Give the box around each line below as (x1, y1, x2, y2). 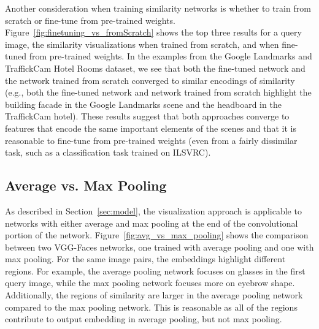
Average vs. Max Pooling (5, 176, 167, 195)
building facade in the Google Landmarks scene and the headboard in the (5, 97, 282, 110)
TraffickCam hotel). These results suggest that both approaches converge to (5, 110, 290, 123)
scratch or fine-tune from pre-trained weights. (5, 13, 176, 26)
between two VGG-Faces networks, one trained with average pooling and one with (5, 240, 314, 253)
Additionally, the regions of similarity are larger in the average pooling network (5, 289, 303, 301)
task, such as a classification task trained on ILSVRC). (5, 146, 211, 159)
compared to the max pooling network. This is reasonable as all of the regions (5, 300, 298, 313)
